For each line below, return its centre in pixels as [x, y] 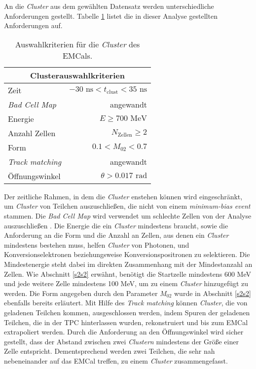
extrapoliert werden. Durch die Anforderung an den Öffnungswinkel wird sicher [124, 332]
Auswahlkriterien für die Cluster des [77, 44]
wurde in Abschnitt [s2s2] [213, 293]
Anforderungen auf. [33, 25]
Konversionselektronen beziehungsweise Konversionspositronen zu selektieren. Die [127, 254]
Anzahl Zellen [32, 133]
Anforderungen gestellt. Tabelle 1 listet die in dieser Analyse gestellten [111, 16]
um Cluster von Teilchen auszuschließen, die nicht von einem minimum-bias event [127, 206]
